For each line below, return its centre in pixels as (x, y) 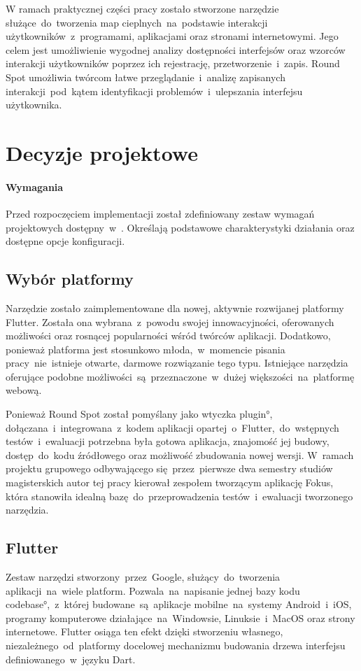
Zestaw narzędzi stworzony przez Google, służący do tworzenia (143, 577)
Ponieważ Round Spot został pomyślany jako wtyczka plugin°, (139, 414)
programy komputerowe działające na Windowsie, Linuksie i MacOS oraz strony (180, 617)
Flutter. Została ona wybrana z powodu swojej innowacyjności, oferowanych (170, 322)
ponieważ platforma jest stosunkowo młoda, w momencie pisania (146, 349)
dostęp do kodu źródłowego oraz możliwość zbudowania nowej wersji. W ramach (180, 454)
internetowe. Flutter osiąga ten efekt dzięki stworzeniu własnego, (144, 631)
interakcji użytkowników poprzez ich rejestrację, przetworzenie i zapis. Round (173, 63)
